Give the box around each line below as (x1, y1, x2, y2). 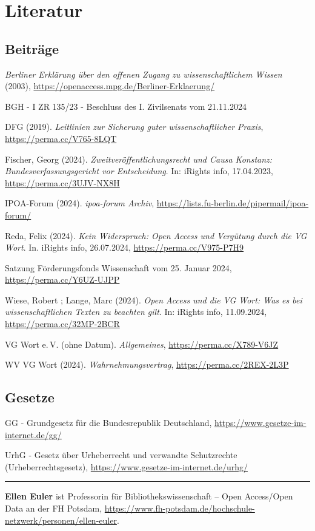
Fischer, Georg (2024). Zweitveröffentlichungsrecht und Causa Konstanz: (5, 152, 273, 165)
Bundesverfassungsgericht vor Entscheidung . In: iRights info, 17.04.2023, (5, 164, 273, 177)
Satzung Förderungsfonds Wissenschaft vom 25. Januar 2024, (5, 261, 232, 274)
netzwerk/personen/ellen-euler (5, 513, 117, 526)
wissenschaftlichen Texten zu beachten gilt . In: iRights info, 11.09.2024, (5, 305, 267, 318)
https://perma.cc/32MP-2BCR (5, 317, 120, 330)
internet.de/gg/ (5, 428, 62, 441)
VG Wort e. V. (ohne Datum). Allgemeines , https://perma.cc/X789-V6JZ (5, 337, 279, 350)
